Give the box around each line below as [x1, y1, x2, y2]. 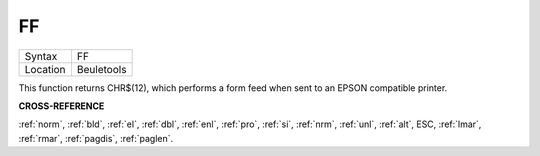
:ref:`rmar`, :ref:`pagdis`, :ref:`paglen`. [18, 132, 174, 144]
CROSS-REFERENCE [18, 100, 105, 112]
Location [24, 62, 66, 76]
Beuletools [76, 62, 127, 76]
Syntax [24, 49, 58, 63]
